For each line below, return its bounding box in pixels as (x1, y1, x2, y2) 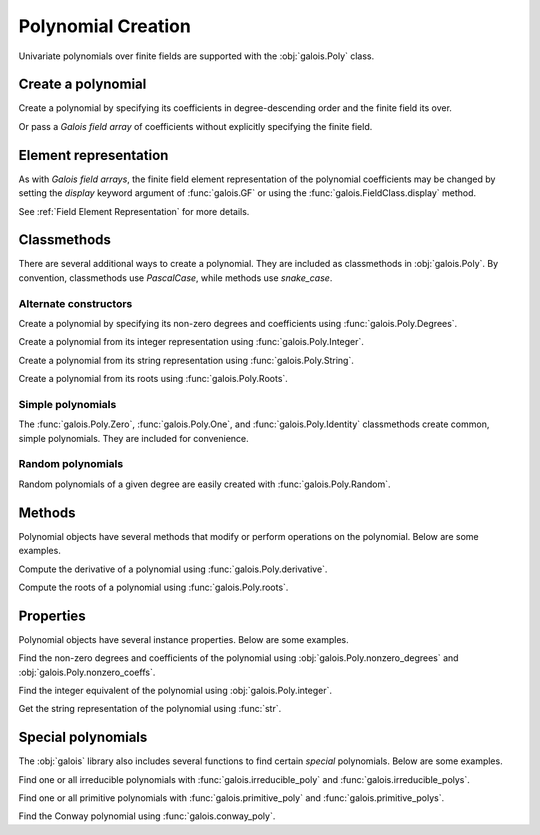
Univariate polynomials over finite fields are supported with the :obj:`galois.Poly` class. (18, 50, 375, 62)
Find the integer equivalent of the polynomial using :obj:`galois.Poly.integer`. (18, 684, 332, 696)
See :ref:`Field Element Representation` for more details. (18, 205, 250, 217)
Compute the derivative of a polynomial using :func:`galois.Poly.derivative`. (18, 563, 328, 575)
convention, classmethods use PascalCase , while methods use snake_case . (18, 271, 333, 284)
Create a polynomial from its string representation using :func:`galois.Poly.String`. (18, 354, 354, 366)
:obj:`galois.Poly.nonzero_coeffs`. (18, 666, 156, 678)
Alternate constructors (18, 296, 133, 310)
